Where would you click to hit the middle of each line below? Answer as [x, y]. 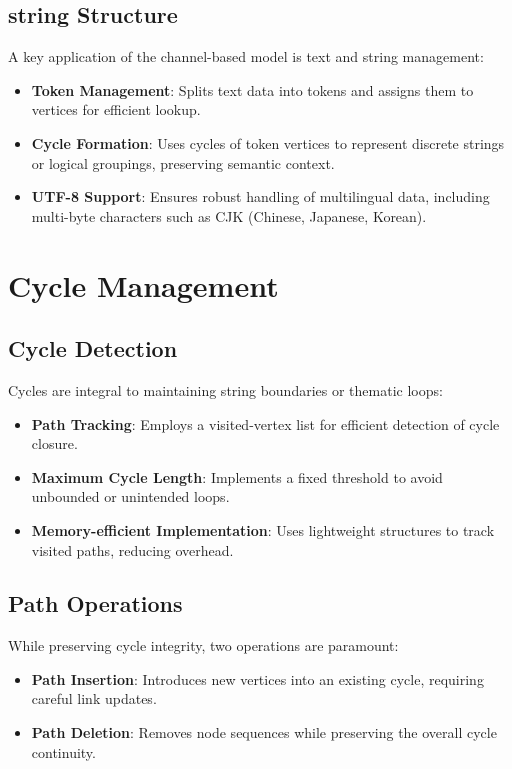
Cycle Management [143, 284]
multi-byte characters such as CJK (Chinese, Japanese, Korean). [229, 215]
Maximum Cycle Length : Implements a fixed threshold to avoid [237, 476]
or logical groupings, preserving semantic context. [183, 162]
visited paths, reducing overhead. [132, 549]
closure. [54, 443]
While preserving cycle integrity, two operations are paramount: [203, 645]
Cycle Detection [93, 348]
